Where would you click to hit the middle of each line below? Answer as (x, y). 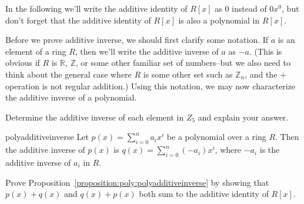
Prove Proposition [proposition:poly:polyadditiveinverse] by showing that (137, 182)
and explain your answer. (243, 117)
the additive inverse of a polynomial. (71, 97)
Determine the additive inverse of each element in (95, 117)
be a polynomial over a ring (216, 137)
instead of (249, 8)
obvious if (23, 63)
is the (270, 150)
